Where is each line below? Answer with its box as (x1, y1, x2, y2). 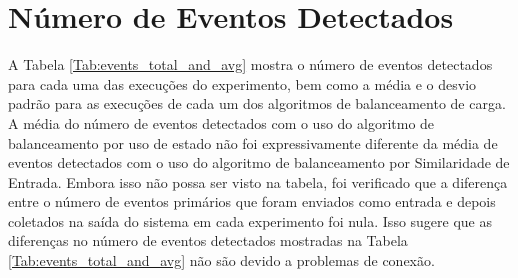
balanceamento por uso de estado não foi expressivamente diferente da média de (8, 132, 498, 153)
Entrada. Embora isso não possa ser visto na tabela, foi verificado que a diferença (8, 171, 508, 192)
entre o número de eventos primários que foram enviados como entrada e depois (8, 191, 496, 212)
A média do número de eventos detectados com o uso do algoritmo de (8, 112, 435, 133)
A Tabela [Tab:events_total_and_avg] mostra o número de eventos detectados (8, 54, 493, 75)
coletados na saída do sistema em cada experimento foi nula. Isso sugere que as (8, 210, 493, 231)
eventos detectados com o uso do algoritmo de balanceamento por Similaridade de (8, 152, 510, 173)
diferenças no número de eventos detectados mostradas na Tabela (8, 230, 408, 251)
